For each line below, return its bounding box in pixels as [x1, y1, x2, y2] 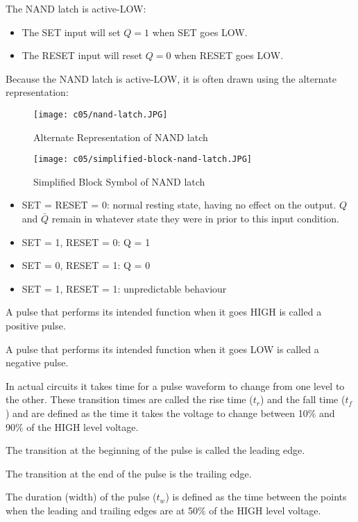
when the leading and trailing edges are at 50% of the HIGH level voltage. [6, 503, 321, 517]
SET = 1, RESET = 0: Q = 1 [22, 234, 151, 249]
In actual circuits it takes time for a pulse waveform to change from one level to [6, 378, 345, 393]
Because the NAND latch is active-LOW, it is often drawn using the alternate [6, 71, 336, 85]
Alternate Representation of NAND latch [33, 129, 208, 144]
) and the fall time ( [259, 392, 346, 407]
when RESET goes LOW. [174, 48, 284, 63]
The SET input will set [22, 24, 121, 39]
